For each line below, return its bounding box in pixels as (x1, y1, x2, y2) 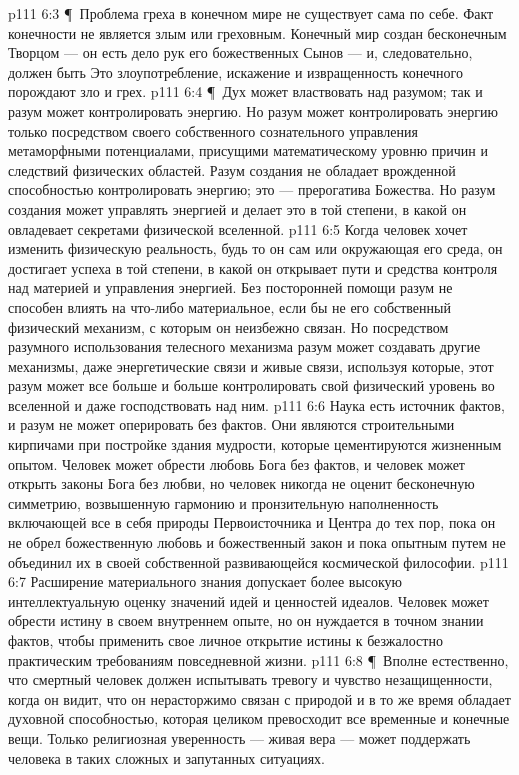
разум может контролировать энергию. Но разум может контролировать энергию (8, 100, 498, 121)
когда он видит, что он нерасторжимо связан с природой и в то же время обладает (8, 688, 511, 709)
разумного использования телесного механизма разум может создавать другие (8, 336, 481, 357)
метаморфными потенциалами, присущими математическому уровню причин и (8, 140, 489, 161)
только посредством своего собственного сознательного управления (8, 120, 418, 141)
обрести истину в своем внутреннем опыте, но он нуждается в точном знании (8, 610, 484, 631)
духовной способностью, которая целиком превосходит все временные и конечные (8, 708, 510, 729)
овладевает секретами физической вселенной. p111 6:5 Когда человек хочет (8, 218, 468, 239)
